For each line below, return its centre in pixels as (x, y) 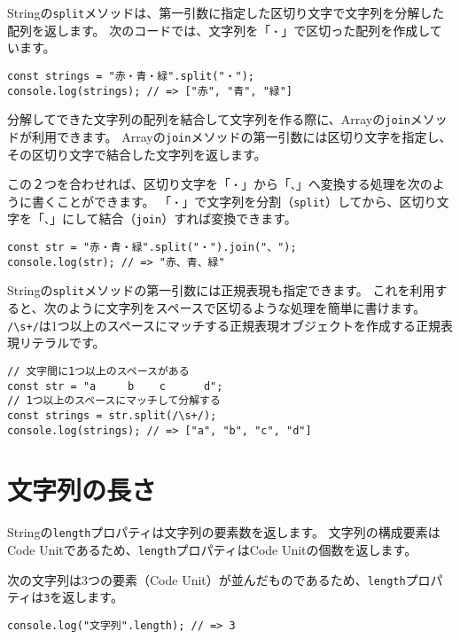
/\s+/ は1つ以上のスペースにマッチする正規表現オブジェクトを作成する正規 (224, 325)
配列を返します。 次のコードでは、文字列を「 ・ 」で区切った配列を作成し (218, 30)
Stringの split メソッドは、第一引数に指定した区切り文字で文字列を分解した (226, 12)
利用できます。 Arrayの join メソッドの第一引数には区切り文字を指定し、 (242, 136)
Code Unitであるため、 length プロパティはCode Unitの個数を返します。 (212, 549)
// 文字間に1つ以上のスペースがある (98, 371)
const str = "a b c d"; (115, 386)
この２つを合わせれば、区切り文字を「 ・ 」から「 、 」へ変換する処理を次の (220, 184)
